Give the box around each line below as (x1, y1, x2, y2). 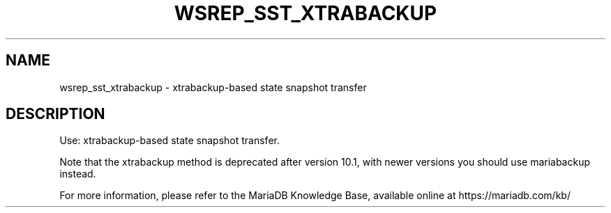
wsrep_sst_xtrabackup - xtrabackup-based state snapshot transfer (59, 81, 367, 93)
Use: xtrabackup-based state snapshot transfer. (59, 134, 280, 147)
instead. (59, 168, 96, 180)
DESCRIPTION (6, 105, 105, 123)
